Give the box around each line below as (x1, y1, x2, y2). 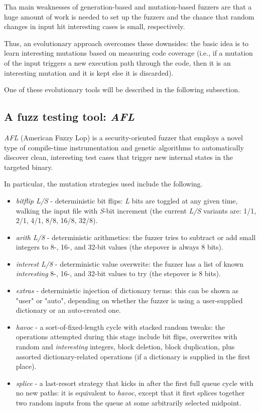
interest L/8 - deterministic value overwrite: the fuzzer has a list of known (16, 258, 244, 269)
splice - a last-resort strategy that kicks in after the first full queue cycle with (16, 377, 253, 388)
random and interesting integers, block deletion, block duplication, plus (16, 341, 235, 352)
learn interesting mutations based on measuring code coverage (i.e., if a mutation (4, 48, 253, 58)
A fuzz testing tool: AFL (4, 109, 135, 124)
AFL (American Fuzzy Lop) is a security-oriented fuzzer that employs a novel (4, 132, 243, 142)
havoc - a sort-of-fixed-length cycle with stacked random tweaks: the (16, 321, 225, 332)
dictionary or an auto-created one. (16, 305, 121, 315)
